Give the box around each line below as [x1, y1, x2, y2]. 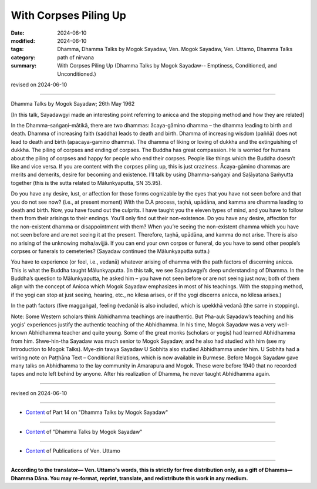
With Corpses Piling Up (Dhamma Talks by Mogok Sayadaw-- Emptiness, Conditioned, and [57, 62, 277, 69]
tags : [11, 46, 24, 53]
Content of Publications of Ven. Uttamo [25, 447, 120, 454]
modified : [11, 37, 35, 44]
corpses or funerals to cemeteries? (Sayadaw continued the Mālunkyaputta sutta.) [11, 247, 210, 255]
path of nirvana [57, 53, 94, 61]
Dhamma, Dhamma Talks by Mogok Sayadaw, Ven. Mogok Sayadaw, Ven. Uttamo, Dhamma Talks [57, 46, 293, 53]
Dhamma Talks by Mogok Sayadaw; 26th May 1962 [11, 100, 135, 107]
